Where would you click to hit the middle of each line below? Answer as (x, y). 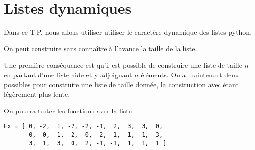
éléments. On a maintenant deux (190, 74)
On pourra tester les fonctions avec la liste (68, 110)
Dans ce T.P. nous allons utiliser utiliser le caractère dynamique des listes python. (128, 32)
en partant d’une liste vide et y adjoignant (68, 74)
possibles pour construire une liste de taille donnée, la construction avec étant (121, 84)
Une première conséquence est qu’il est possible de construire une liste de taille (123, 65)
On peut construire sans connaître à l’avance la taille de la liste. (101, 48)
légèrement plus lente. (37, 94)
